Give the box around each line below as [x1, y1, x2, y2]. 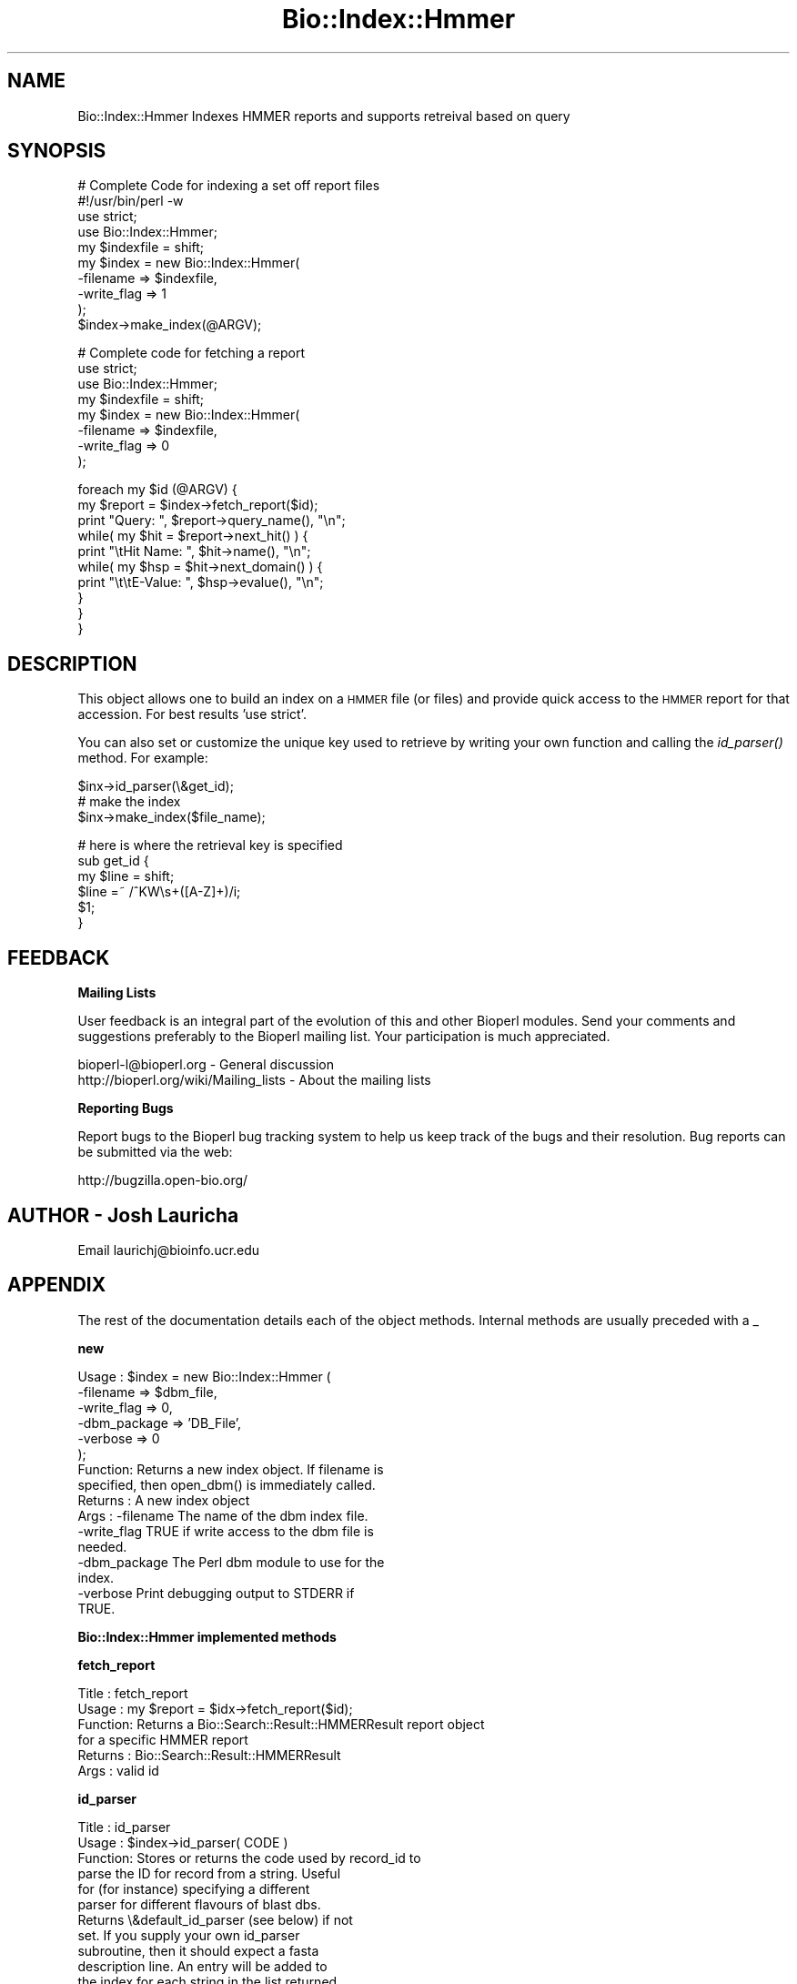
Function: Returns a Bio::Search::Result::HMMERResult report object [77, 1716, 485, 1732]
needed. [77, 1538, 127, 1554]
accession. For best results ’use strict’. [77, 706, 307, 723]
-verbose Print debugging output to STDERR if [77, 1584, 355, 1601]
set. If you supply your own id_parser [77, 1927, 300, 1943]
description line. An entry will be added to [77, 1958, 328, 1974]
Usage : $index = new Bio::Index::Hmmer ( [77, 1368, 331, 1384]
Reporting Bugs [77, 1100, 174, 1117]
